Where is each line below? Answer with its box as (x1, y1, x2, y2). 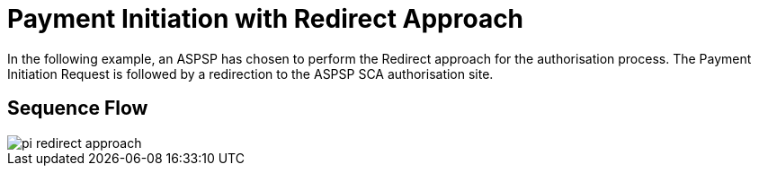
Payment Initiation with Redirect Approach (7, 4, 524, 34)
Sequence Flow (7, 97, 148, 120)
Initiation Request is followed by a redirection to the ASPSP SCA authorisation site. (7, 65, 494, 82)
